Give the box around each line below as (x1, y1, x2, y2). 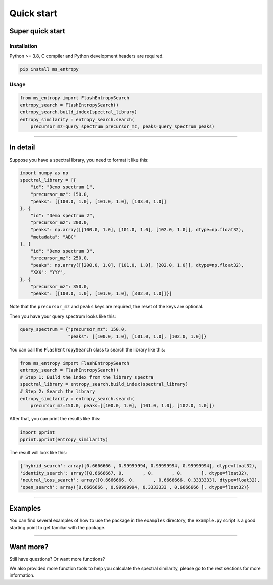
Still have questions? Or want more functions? (9, 556, 105, 562)
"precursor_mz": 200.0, (30, 220, 89, 225)
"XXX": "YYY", (30, 269, 66, 275)
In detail (9, 143, 35, 152)
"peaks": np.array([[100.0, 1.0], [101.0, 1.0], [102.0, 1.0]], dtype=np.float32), (30, 227, 244, 232)
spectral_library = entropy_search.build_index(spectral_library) (20, 381, 188, 387)
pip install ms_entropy (20, 66, 79, 72)
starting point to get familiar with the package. (9, 524, 106, 530)
